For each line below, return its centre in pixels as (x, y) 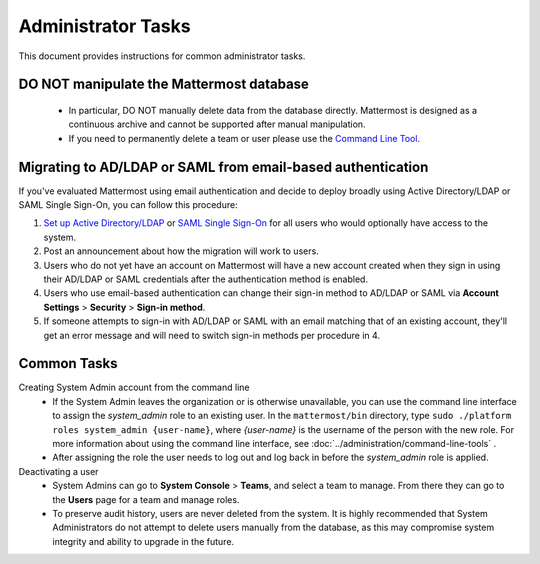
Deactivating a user (58, 471)
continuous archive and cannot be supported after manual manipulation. (217, 124)
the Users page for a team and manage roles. (146, 499)
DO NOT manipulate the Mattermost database (164, 84)
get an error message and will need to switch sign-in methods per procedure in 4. (211, 335)
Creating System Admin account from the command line (134, 387)
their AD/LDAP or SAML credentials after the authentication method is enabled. (206, 279)
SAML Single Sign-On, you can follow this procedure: (128, 205)
